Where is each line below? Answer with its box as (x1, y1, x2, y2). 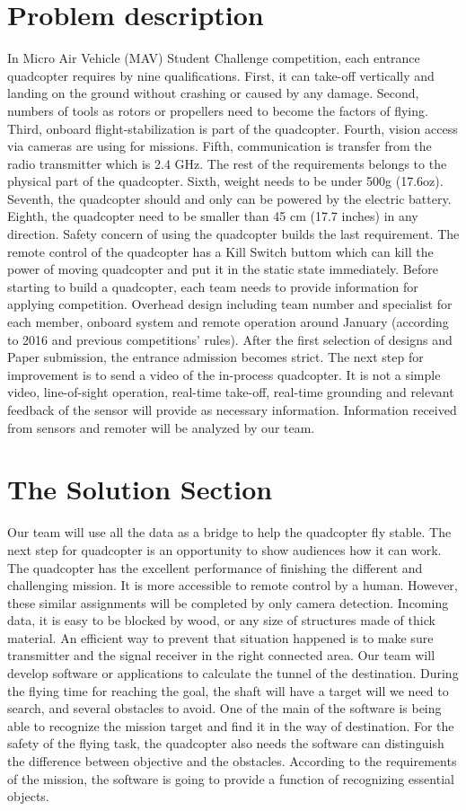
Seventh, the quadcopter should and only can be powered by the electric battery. (7, 189, 452, 207)
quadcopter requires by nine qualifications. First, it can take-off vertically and (7, 66, 435, 84)
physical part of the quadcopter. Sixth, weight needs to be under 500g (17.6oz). (7, 172, 444, 190)
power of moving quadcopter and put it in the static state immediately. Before (7, 260, 438, 278)
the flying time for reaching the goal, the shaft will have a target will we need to (7, 681, 449, 700)
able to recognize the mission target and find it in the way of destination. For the (7, 716, 454, 735)
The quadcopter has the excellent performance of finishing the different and (7, 558, 423, 577)
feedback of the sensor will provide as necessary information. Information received (7, 401, 457, 419)
